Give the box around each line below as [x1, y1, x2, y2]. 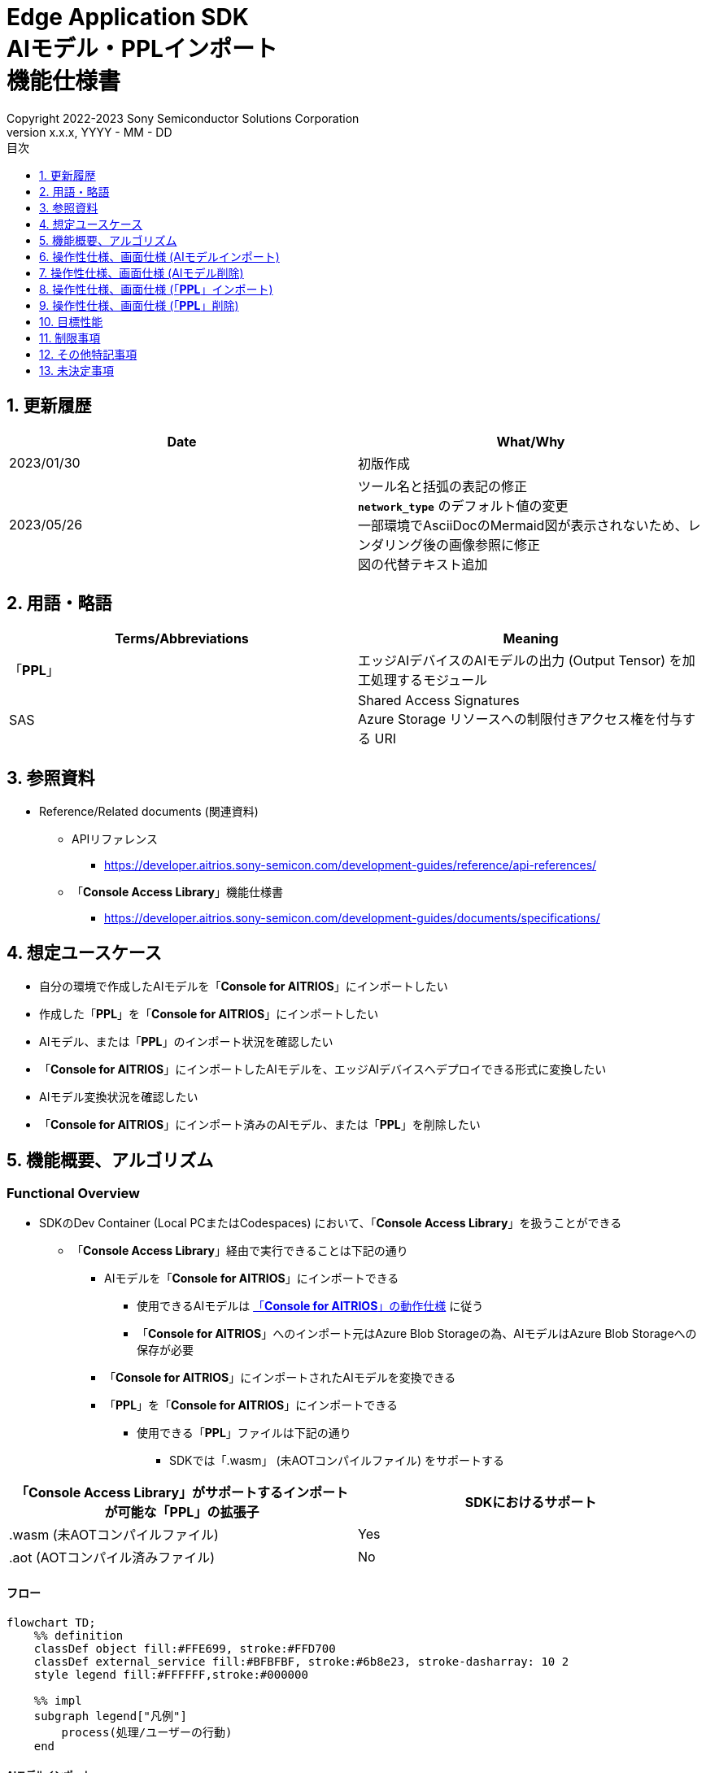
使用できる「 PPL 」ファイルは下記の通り [137, 1426, 351, 1440]
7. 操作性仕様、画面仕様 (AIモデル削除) [39, 265, 244, 280]
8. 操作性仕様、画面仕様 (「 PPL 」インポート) [39, 281, 273, 296]
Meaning [503, 630, 559, 647]
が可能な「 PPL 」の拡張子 [104, 1504, 259, 1521]
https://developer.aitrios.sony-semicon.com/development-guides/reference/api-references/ [104, 858, 597, 873]
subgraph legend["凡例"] [33, 1709, 187, 1723]
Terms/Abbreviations [115, 630, 249, 647]
